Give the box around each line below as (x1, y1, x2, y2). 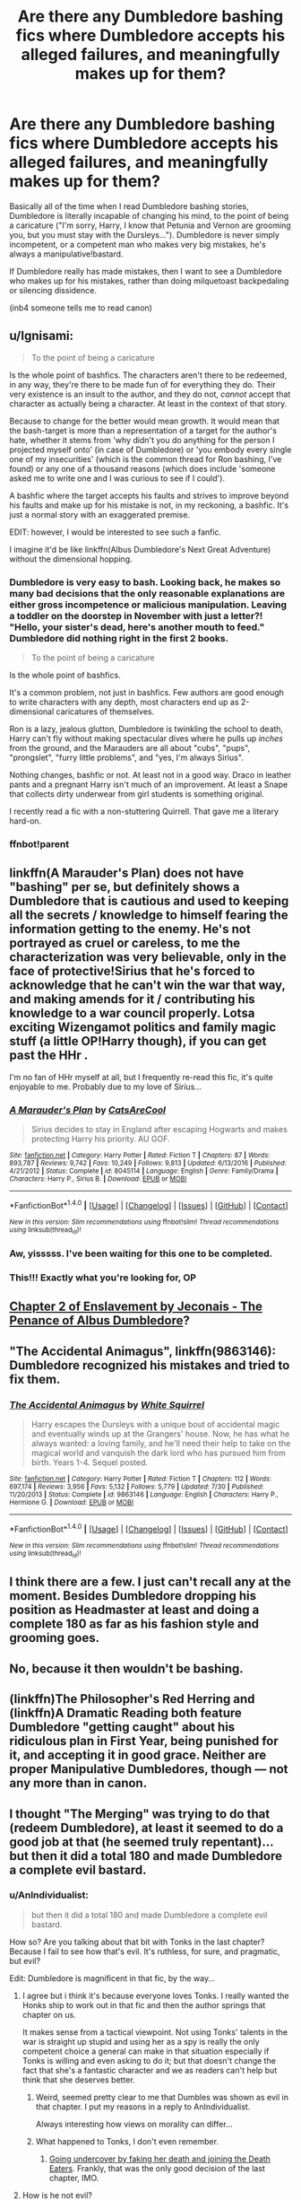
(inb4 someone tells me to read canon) (9, 302, 152, 313)
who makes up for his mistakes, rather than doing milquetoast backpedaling (9, 275, 289, 286)
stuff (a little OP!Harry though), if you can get (9, 1034, 267, 1049)
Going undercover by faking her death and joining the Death (48, 2153, 271, 2164)
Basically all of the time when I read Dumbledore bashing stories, (9, 200, 249, 212)
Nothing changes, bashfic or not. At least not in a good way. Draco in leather (9, 770, 292, 781)
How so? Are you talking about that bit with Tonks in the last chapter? (9, 1936, 265, 1947)
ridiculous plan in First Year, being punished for (9, 1733, 279, 1749)
